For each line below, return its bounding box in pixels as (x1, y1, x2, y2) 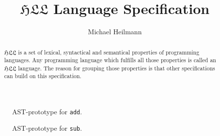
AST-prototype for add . (12, 107, 82, 117)
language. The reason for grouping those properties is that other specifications (18, 64, 215, 72)
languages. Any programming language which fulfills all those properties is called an (4, 56, 216, 64)
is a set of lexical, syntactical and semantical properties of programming (18, 48, 200, 56)
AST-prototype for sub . (12, 122, 82, 133)
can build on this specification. (4, 72, 81, 80)
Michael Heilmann (88, 27, 142, 37)
